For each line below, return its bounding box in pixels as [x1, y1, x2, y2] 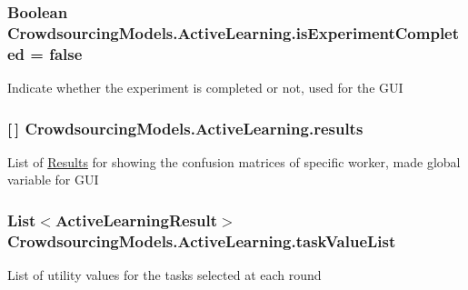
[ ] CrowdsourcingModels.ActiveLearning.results [7, 116, 363, 139]
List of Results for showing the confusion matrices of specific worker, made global [7, 152, 461, 171]
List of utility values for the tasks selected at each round [7, 265, 322, 285]
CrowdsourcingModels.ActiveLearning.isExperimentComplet [7, 21, 460, 44]
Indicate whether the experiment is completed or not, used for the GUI [7, 78, 403, 97]
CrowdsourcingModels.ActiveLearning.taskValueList [7, 229, 396, 252]
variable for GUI [7, 170, 99, 189]
